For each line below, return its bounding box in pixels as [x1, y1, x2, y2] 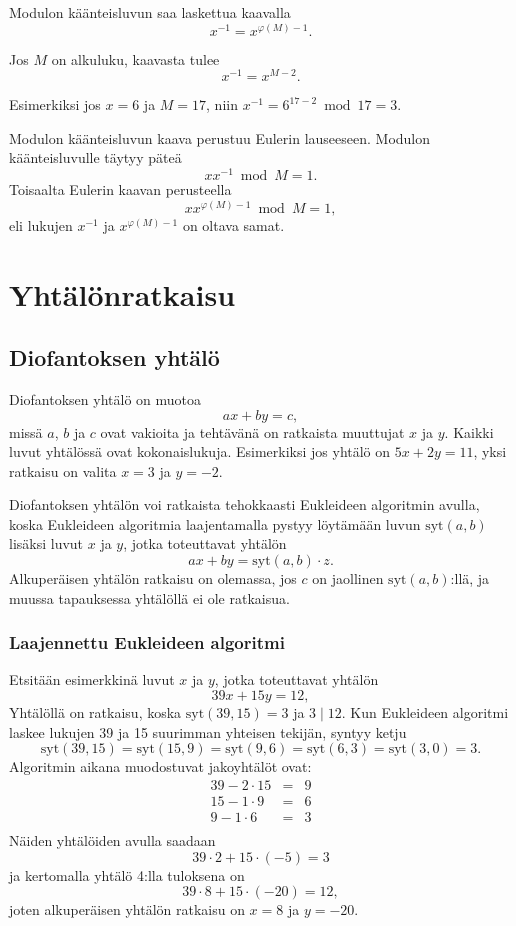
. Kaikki [444, 421, 494, 442]
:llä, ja [450, 568, 490, 589]
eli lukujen [9, 214, 73, 235]
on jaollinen [312, 568, 384, 589]
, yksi [473, 441, 507, 462]
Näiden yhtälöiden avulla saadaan [9, 829, 216, 850]
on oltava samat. [182, 214, 285, 235]
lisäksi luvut [9, 533, 84, 554]
